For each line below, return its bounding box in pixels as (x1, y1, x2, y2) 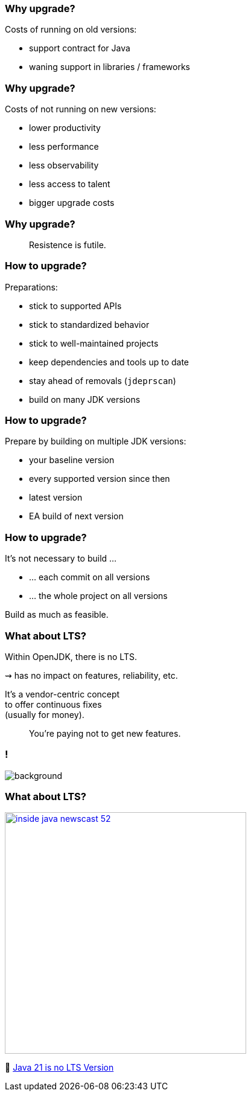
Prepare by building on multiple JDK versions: (5, 436, 186, 447)
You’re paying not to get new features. (29, 728, 181, 739)
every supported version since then (29, 473, 170, 484)
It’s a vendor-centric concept (5, 688, 120, 699)
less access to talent (29, 179, 110, 190)
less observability (29, 160, 99, 171)
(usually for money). (5, 709, 84, 720)
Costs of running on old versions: (5, 24, 137, 35)
